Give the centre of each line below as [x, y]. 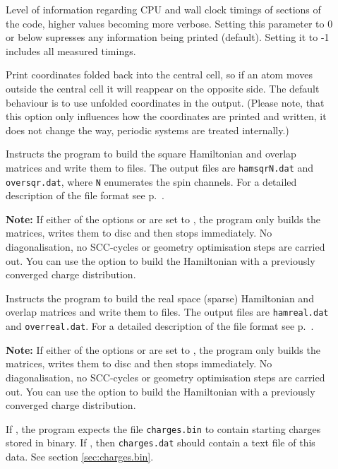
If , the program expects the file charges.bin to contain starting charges [163, 428]
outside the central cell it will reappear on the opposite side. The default [163, 88]
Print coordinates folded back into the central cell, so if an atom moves [159, 75]
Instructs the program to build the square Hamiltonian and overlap [151, 154]
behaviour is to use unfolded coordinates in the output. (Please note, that [165, 102]
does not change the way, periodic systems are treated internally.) [147, 130]
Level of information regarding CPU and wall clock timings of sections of [163, 9]
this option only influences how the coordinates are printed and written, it [166, 116]
